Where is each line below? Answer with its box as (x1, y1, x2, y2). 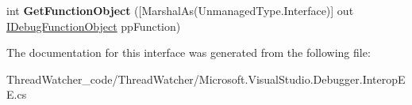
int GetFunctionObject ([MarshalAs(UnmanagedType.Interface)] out (6, 2, 354, 18)
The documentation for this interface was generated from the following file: (6, 44, 371, 61)
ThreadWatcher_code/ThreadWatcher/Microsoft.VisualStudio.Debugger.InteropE (6, 70, 406, 87)
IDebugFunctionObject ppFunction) (6, 17, 181, 34)
